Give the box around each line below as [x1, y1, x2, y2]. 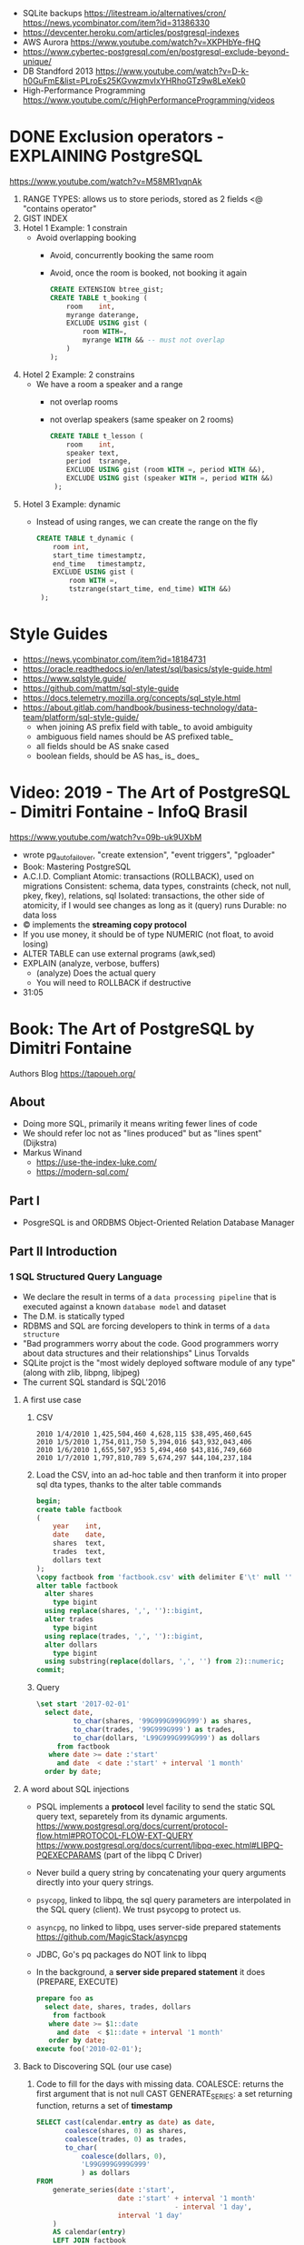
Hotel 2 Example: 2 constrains [22, 368, 135, 380]
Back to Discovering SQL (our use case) [22, 2061, 172, 2072]
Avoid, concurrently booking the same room [49, 249, 214, 260]
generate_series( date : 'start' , [53, 2186, 175, 2195]
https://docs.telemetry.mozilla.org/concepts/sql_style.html [22, 692, 241, 703]
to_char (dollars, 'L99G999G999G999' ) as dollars [73, 1733, 260, 1742]
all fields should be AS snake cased [35, 740, 170, 751]
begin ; [35, 1496, 62, 1506]
